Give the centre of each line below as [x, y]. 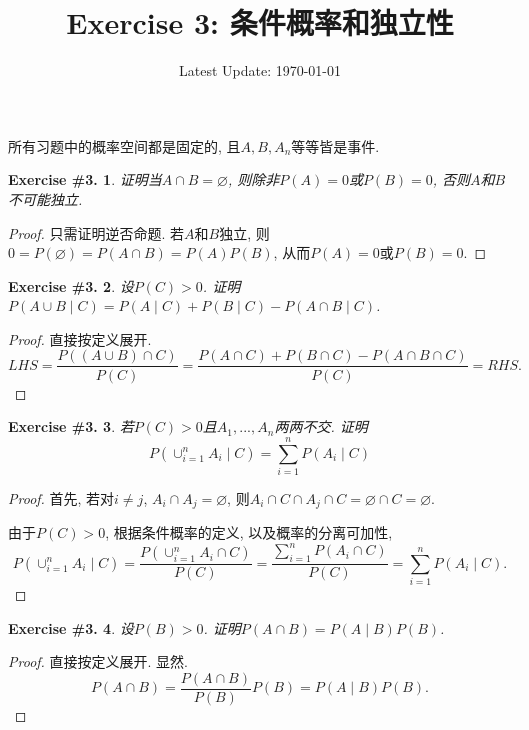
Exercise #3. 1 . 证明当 [85, 179]
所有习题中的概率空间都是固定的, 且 [124, 145]
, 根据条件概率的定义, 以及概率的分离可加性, [249, 532]
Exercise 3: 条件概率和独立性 [260, 22]
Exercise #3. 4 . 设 [71, 627]
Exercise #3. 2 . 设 [71, 285]
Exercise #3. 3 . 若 [71, 426]
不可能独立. [45, 198]
